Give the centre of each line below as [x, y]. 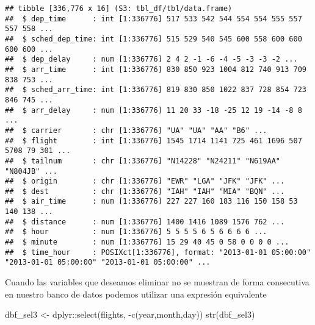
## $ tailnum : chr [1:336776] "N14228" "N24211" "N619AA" [143, 161]
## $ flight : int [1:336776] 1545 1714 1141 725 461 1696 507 [154, 141]
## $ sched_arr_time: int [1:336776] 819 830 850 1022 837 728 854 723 [156, 90]
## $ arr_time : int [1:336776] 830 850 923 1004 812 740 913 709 [156, 69]
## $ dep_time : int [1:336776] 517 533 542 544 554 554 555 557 [154, 19]
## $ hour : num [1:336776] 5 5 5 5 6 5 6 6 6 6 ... [136, 232]
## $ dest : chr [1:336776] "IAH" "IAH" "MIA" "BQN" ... [145, 191]
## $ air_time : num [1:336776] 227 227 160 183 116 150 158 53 [151, 202]
